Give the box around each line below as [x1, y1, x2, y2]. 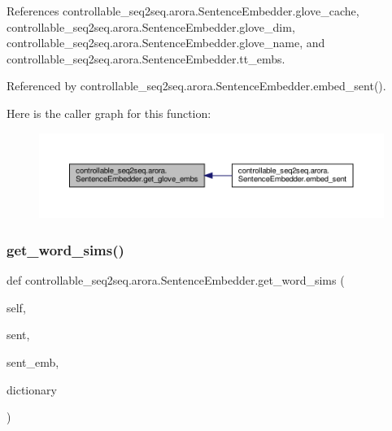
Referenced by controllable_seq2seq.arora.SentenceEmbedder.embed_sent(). [7, 77, 386, 94]
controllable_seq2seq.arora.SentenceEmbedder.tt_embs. [7, 50, 285, 67]
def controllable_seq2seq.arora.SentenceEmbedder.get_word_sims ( [7, 272, 345, 289]
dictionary [7, 381, 57, 398]
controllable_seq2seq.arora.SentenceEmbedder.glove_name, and [7, 34, 325, 51]
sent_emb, [7, 354, 59, 371]
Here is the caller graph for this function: [7, 104, 211, 121]
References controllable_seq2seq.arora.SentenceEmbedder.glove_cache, [7, 2, 359, 19]
